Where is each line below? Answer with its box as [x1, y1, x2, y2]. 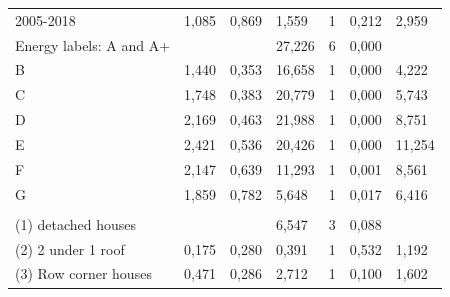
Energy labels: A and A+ [15, 34, 171, 55]
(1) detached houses [15, 213, 137, 234]
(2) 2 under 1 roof [15, 238, 125, 259]
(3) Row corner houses [15, 263, 152, 284]
